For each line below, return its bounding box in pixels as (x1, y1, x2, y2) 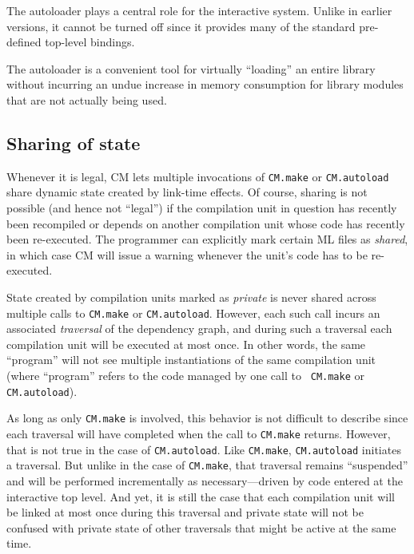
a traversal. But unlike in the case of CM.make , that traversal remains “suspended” (6, 457, 408, 473)
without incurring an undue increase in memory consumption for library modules (6, 76, 404, 93)
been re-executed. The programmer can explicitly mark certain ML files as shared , (6, 231, 408, 247)
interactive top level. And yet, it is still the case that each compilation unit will (6, 488, 395, 505)
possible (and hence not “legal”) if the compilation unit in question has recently (6, 200, 397, 216)
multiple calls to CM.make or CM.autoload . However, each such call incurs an (6, 304, 380, 321)
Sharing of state (6, 130, 141, 155)
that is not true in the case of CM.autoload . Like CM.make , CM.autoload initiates (6, 441, 401, 457)
